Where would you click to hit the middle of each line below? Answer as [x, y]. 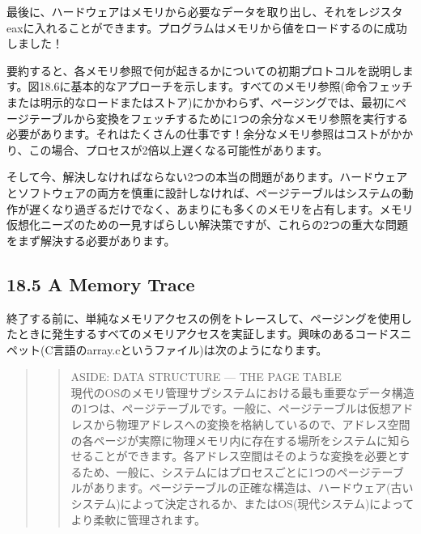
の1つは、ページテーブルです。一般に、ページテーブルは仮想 [231, 408]
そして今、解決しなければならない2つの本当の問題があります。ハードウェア [207, 177]
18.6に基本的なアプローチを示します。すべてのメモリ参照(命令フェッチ [226, 86]
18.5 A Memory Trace [101, 284]
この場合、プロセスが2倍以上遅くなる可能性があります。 [179, 149]
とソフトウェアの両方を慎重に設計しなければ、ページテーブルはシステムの [204, 192]
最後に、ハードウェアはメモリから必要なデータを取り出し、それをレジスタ [205, 11]
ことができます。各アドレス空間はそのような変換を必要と [246, 456]
